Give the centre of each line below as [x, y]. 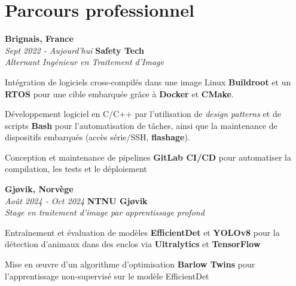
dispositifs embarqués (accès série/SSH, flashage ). [97, 137]
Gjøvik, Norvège [39, 189]
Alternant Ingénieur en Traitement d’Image [84, 62]
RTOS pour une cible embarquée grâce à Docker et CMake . [119, 93]
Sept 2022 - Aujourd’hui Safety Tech [74, 50]
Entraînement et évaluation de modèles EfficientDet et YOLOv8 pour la [142, 232]
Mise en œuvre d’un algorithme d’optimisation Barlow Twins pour [130, 264]
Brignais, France [39, 39]
